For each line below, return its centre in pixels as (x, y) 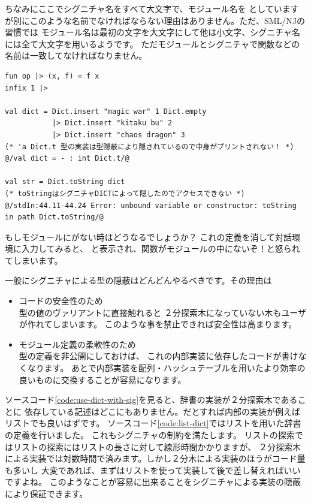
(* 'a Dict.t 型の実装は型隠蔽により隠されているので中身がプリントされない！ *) (150, 147)
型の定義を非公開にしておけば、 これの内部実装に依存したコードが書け (158, 356)
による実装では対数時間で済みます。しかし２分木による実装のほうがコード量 (155, 458)
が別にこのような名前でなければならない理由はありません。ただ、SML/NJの (155, 20)
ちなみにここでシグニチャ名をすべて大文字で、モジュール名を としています (152, 8)
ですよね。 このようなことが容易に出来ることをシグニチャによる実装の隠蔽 (153, 482)
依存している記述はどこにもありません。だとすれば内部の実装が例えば (162, 411)
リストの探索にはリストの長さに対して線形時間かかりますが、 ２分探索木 (157, 446)
